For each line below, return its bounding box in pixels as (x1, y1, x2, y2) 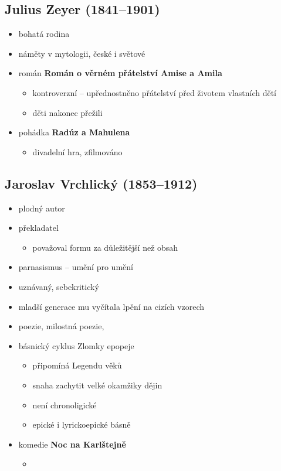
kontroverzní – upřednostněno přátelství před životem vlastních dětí (32, 86, 276, 98)
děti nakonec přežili (32, 106, 103, 118)
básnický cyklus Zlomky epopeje (18, 339, 134, 351)
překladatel (18, 221, 59, 234)
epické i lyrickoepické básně (32, 418, 131, 431)
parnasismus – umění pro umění (18, 261, 133, 273)
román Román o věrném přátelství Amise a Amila (18, 67, 222, 79)
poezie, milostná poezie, (18, 320, 104, 332)
